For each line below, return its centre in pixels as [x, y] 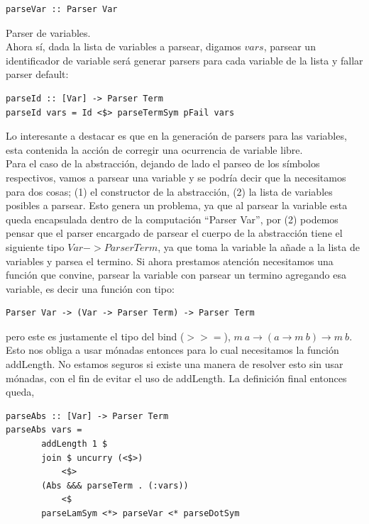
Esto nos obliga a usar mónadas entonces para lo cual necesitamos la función [172, 350]
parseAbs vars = [44, 430]
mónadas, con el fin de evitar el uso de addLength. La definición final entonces [176, 378]
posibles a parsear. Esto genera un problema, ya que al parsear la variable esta [177, 205]
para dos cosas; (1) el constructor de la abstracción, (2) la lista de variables [169, 191]
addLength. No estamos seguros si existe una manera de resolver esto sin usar [175, 364]
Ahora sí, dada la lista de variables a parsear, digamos [123, 46]
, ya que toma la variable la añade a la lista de [259, 246]
